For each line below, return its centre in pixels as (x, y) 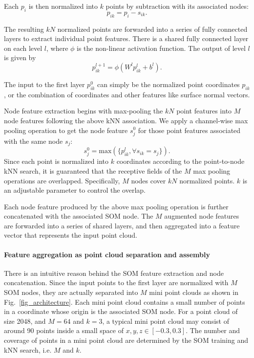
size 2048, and (25, 321)
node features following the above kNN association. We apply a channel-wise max (126, 120)
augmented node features (202, 216)
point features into (204, 111)
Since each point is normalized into (56, 161)
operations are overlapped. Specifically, (62, 180)
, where (57, 48)
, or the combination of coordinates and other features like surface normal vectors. (127, 94)
